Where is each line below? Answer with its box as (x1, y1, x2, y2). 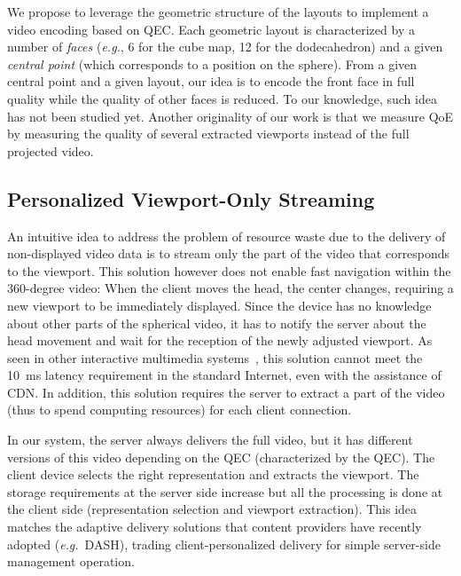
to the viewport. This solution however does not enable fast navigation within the (7, 261, 451, 280)
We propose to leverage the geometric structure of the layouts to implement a (7, 3, 429, 20)
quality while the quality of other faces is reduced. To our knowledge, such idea (7, 89, 437, 107)
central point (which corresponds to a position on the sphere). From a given (7, 54, 418, 73)
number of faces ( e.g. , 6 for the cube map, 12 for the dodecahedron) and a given (7, 37, 443, 56)
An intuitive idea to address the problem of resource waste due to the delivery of (7, 226, 446, 245)
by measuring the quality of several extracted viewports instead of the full (7, 124, 410, 143)
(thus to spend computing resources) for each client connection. (7, 400, 352, 419)
